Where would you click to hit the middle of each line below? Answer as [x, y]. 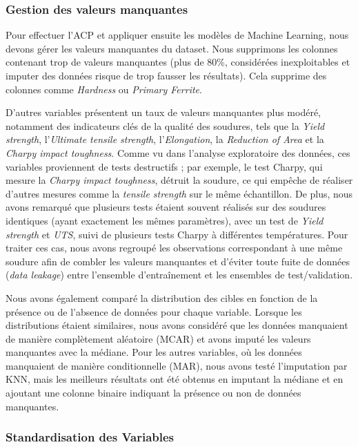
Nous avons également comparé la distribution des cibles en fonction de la [162, 297]
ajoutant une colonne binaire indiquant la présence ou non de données [153, 393]
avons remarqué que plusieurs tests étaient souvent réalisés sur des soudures [166, 207]
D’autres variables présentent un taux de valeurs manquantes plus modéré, [163, 112]
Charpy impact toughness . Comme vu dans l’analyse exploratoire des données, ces [178, 152]
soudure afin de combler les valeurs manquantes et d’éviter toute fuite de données [178, 261]
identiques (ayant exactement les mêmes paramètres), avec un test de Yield [165, 220]
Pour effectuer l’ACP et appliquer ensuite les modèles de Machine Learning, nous [177, 35]
